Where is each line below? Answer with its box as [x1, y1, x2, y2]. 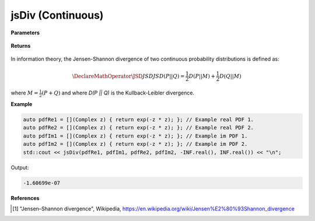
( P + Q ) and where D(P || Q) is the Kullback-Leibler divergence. [41, 89, 195, 96]
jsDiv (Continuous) [10, 9, 104, 22]
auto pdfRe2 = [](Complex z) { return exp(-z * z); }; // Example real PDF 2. [23, 124, 254, 131]
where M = [10, 89, 38, 96]
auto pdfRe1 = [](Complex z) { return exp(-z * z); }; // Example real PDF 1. [23, 117, 254, 122]
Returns [10, 42, 31, 49]
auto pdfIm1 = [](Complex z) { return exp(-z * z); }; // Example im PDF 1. [23, 132, 248, 139]
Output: [10, 164, 29, 171]
